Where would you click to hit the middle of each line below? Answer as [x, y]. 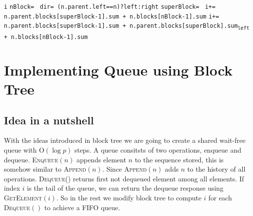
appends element [101, 159]
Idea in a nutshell [49, 120]
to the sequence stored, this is [179, 159]
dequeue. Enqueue [31, 159]
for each [220, 197]
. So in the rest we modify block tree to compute [129, 197]
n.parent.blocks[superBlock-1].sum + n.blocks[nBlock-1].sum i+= [112, 16]
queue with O [24, 150]
